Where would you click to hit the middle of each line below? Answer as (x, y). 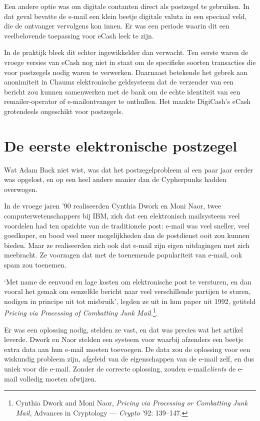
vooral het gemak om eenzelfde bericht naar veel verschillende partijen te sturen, (127, 291)
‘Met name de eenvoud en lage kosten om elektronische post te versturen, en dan (128, 281)
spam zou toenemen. (35, 264)
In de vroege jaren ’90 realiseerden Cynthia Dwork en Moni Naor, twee (113, 206)
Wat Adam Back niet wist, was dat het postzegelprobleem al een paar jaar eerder (129, 169)
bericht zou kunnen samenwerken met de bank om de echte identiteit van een (122, 91)
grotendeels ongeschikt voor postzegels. (64, 111)
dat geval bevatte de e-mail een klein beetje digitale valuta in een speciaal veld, (125, 16)
